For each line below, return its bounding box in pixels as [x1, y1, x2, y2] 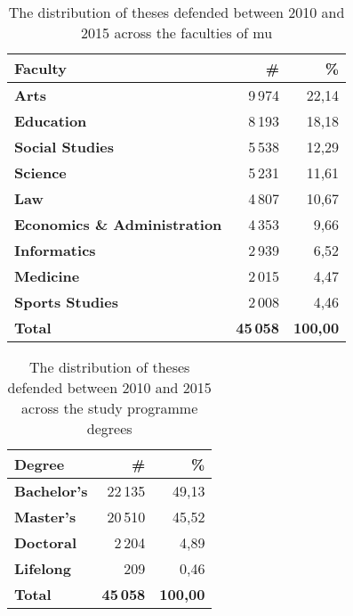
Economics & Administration [14, 214, 222, 234]
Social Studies [14, 136, 115, 157]
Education [14, 111, 87, 131]
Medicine [14, 266, 80, 286]
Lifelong [14, 558, 71, 579]
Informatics [14, 240, 96, 260]
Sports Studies [14, 292, 118, 312]
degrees [86, 418, 132, 439]
